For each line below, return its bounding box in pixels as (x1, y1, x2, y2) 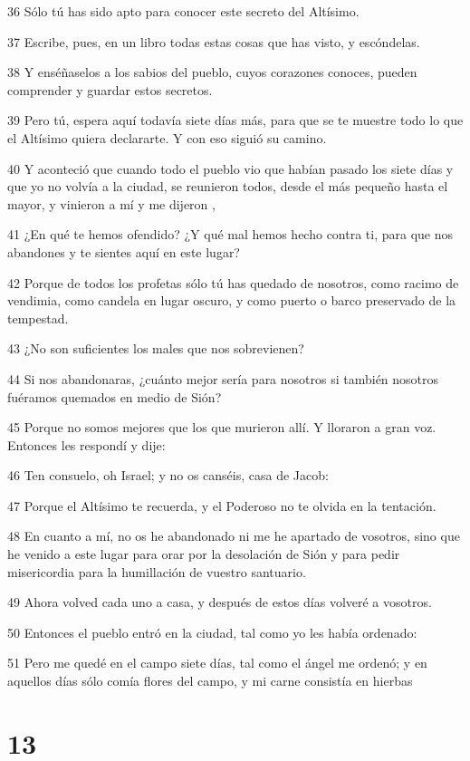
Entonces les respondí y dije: (7, 435, 166, 454)
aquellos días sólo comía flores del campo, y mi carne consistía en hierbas (7, 671, 413, 690)
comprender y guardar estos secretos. (7, 80, 213, 99)
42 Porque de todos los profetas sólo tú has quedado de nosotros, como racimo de (7, 273, 459, 292)
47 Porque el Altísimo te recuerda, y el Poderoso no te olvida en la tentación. (7, 496, 436, 515)
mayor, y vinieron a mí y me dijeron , (7, 194, 216, 213)
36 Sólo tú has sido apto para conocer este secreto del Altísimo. (7, 2, 360, 20)
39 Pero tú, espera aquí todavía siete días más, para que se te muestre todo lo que (7, 111, 464, 130)
